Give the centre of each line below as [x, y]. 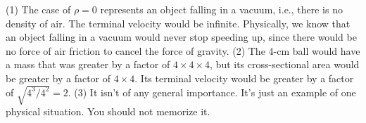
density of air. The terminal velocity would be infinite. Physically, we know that [178, 23]
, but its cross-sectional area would [285, 64]
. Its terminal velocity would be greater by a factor [244, 78]
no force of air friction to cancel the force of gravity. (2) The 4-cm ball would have [183, 50]
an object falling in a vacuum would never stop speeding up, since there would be [181, 37]
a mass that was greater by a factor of [88, 64]
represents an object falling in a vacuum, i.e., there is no [221, 9]
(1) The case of [38, 9]
